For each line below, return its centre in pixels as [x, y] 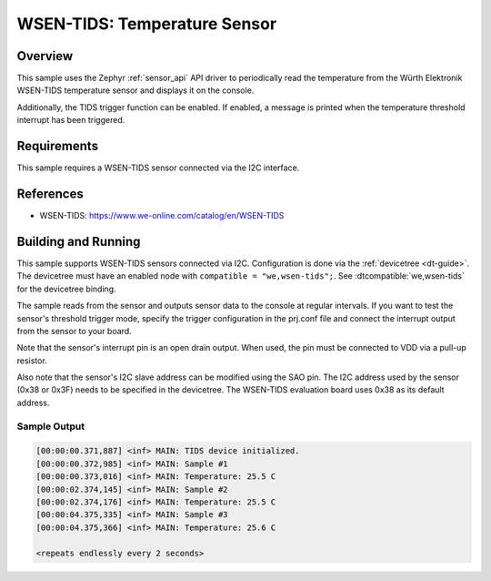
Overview [45, 56]
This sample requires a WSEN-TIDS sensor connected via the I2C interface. [158, 168]
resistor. [32, 361]
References [50, 194]
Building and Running [79, 241]
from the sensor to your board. [74, 331]
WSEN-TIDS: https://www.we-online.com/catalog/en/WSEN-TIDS [162, 216]
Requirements [58, 146]
